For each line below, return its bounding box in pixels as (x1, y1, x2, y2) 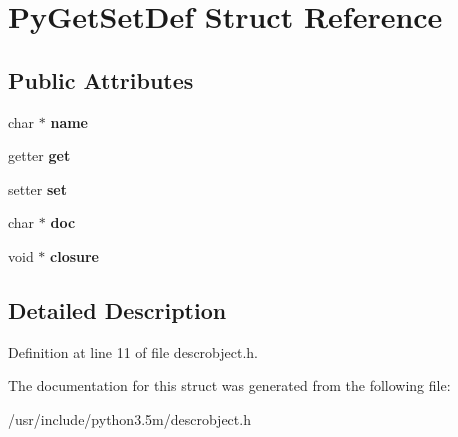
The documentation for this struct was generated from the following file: (8, 375, 451, 396)
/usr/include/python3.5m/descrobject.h (8, 408, 251, 429)
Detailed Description (8, 294, 227, 325)
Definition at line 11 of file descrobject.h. (8, 341, 258, 362)
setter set (8, 178, 67, 199)
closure (50, 245, 100, 266)
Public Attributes (8, 64, 194, 95)
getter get (8, 145, 71, 166)
